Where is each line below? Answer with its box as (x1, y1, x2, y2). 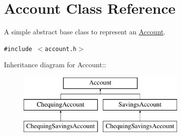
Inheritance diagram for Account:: (4, 59, 106, 70)
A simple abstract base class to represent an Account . (4, 27, 166, 37)
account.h (45, 45, 77, 53)
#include (4, 45, 32, 53)
